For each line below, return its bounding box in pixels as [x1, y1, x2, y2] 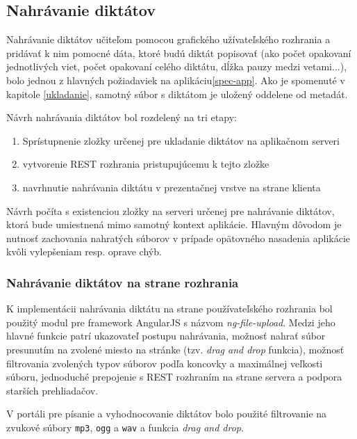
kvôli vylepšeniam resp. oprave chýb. [6, 244, 162, 259]
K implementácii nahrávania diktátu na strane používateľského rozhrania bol [6, 301, 333, 316]
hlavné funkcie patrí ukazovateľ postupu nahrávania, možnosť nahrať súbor [6, 328, 326, 343]
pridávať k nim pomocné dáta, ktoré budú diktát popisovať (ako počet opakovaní [6, 45, 351, 60]
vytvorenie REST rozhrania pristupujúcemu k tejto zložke [22, 157, 269, 171]
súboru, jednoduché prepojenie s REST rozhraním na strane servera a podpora [6, 369, 342, 384]
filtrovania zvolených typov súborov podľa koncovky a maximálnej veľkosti [6, 356, 323, 370]
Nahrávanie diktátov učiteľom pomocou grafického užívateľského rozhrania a [6, 32, 331, 47]
